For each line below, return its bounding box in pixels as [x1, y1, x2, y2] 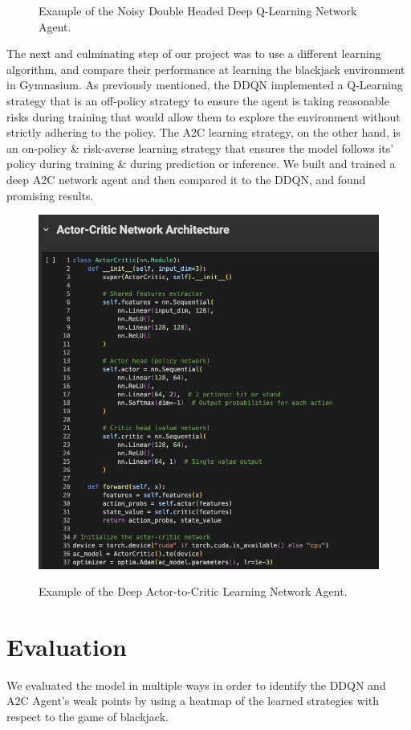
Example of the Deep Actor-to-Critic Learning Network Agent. [39, 583, 348, 600]
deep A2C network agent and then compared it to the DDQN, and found [6, 170, 366, 187]
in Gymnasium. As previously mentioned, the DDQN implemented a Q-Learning [6, 76, 403, 93]
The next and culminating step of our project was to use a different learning [6, 45, 381, 62]
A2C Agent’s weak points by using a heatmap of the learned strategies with [6, 692, 379, 709]
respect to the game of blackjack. [6, 708, 169, 725]
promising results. [6, 187, 94, 203]
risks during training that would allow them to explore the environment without [6, 108, 401, 125]
